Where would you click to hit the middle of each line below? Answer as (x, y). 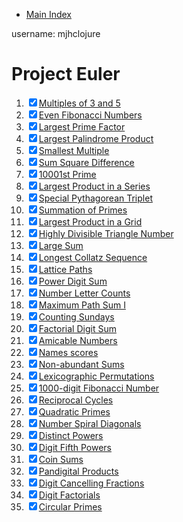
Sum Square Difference (86, 162)
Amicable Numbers (78, 340)
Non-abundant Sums (81, 364)
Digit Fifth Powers (75, 447)
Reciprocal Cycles (76, 400)
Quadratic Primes (74, 411)
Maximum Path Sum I (82, 305)
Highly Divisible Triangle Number (106, 233)
